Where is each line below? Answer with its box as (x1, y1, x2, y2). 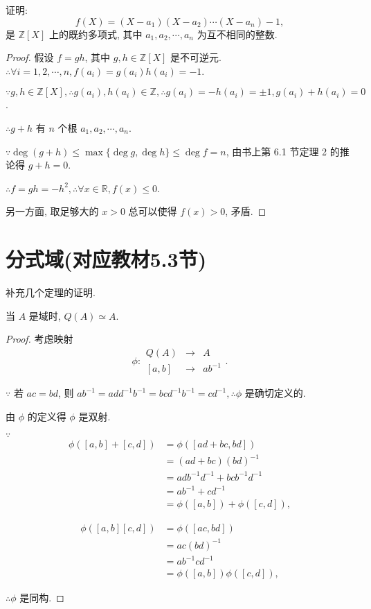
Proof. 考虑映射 (6, 332, 73, 346)
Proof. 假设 (6, 50, 54, 65)
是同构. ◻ (19, 590, 64, 605)
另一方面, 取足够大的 (6, 204, 99, 218)
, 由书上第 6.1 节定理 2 (226, 144, 327, 158)
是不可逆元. (170, 50, 221, 65)
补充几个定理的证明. (6, 285, 96, 300)
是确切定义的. (244, 386, 306, 400)
